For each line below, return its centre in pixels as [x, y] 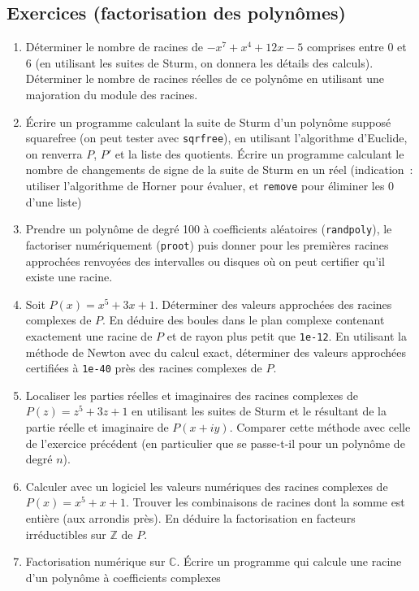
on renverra [54, 153]
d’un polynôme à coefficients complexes [123, 577]
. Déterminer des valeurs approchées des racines [273, 304]
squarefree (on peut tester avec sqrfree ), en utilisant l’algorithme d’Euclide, [216, 138]
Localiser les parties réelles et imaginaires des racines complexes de [192, 395]
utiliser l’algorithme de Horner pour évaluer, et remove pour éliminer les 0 [210, 186]
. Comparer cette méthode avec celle [320, 427]
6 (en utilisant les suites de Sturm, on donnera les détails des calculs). [199, 62]
